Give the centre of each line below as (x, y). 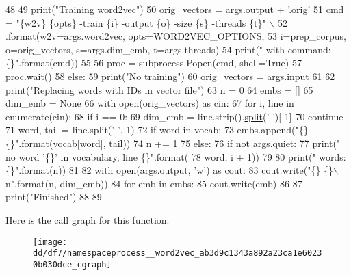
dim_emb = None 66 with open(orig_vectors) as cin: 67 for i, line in (150, 103)
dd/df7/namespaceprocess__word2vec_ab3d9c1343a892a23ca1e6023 (178, 253)
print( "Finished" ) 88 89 (54, 197)
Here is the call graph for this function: (88, 219)
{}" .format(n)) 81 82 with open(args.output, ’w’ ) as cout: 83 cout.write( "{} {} (170, 170)
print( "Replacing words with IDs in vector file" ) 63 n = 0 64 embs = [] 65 (159, 89)
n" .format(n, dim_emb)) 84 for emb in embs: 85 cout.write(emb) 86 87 (154, 183)
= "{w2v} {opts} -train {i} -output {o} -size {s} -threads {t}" (136, 22)
